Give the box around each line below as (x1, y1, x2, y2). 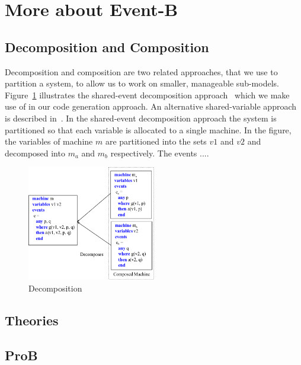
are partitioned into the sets (105, 135, 207, 148)
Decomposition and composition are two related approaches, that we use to (5, 65, 278, 78)
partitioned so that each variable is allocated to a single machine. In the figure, (5, 123, 292, 136)
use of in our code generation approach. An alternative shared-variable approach (5, 100, 297, 113)
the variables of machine (5, 135, 93, 148)
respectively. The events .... (110, 146, 209, 159)
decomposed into (5, 146, 65, 159)
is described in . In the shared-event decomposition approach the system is (5, 111, 277, 124)
